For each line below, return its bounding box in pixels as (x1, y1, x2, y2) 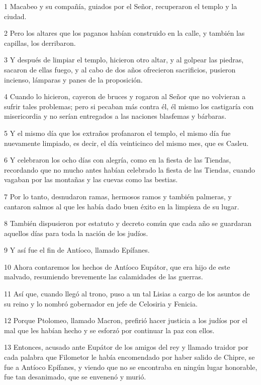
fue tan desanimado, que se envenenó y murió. (4, 371, 146, 382)
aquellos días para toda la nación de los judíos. (4, 227, 148, 238)
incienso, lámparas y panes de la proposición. (4, 74, 143, 85)
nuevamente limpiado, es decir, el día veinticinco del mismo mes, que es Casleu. (4, 137, 249, 148)
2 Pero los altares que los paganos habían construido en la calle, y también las (4, 28, 245, 38)
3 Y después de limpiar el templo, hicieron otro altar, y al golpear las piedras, (4, 54, 244, 65)
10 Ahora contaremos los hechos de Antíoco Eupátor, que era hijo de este (4, 261, 230, 272)
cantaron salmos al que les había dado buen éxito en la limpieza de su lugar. (4, 201, 239, 211)
